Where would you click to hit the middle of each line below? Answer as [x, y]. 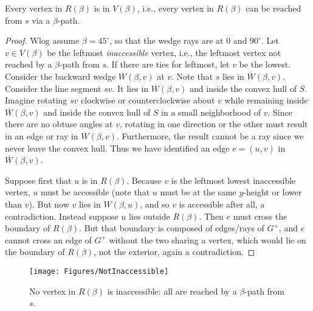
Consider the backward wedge [60, 76]
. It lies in [130, 88]
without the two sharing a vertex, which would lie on [208, 239]
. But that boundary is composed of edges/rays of [172, 228]
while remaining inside [266, 100]
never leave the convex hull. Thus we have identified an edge [117, 148]
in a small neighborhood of [211, 112]
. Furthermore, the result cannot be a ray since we [210, 135]
